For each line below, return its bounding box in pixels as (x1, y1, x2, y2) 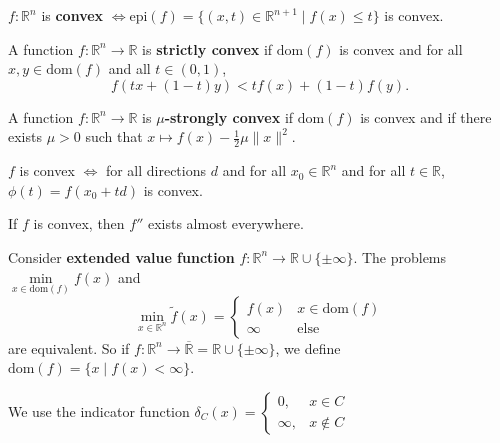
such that (85, 126, 143, 147)
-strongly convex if (164, 106, 294, 127)
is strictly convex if (142, 38, 273, 59)
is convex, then (33, 213, 125, 234)
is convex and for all (339, 38, 463, 59)
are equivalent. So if (8, 337, 130, 358)
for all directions (105, 160, 207, 181)
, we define (275, 337, 341, 358)
